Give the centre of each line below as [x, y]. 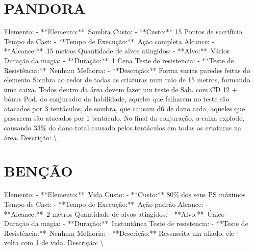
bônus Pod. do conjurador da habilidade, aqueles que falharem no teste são [117, 99]
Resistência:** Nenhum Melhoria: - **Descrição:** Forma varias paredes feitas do [127, 70]
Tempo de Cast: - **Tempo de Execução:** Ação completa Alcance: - [109, 41]
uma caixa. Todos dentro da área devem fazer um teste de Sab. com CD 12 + [121, 89]
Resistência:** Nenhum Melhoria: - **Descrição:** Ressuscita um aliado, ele [119, 233]
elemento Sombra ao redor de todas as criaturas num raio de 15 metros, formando [127, 80]
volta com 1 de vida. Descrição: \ [54, 242]
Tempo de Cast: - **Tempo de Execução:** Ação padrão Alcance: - [106, 204]
